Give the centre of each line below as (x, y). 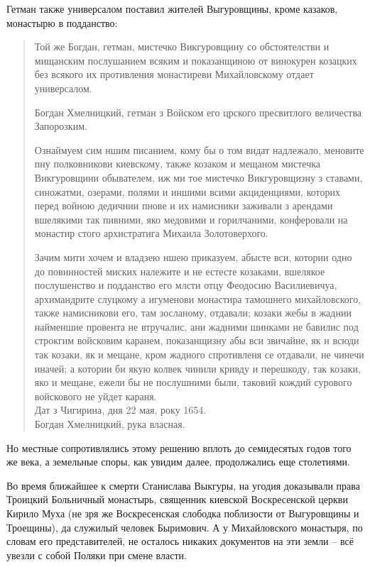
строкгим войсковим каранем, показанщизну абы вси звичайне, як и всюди (197, 340)
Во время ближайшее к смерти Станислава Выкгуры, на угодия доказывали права (183, 485)
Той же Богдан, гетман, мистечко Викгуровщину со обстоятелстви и (182, 46)
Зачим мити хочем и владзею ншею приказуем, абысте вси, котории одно (193, 257)
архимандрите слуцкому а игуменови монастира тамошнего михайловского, (198, 298)
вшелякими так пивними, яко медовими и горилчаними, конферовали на (191, 219)
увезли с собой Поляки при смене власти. (97, 555)
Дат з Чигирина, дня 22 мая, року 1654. (120, 410)
